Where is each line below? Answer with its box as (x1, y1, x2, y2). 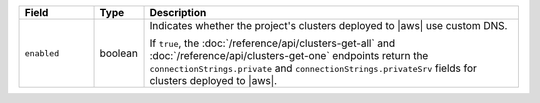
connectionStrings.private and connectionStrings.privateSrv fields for (149, 61, 477, 75)
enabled (24, 48, 60, 59)
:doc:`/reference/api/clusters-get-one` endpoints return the (149, 49, 429, 62)
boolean (99, 46, 139, 60)
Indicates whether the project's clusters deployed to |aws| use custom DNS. (149, 19, 508, 32)
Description (149, 6, 207, 19)
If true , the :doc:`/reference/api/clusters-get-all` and (149, 36, 396, 50)
